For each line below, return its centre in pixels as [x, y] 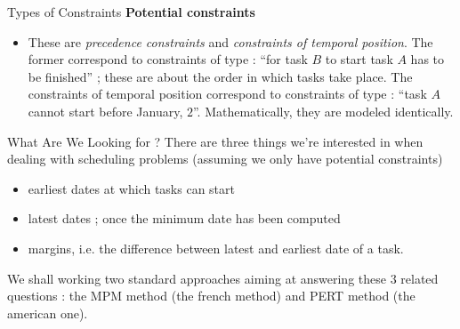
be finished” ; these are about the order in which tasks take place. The [220, 76]
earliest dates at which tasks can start [131, 188]
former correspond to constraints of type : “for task [168, 59]
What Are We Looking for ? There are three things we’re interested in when [215, 141]
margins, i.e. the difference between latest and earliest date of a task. [216, 248]
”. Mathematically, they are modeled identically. [323, 111]
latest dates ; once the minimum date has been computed [184, 218]
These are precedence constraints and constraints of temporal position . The [230, 41]
